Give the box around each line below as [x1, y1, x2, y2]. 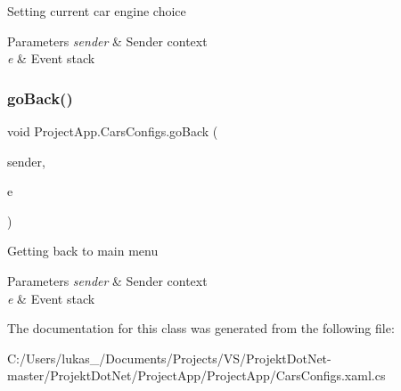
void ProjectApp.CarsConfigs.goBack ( [7, 122, 218, 140]
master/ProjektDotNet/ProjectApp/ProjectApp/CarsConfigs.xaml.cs [7, 366, 386, 385]
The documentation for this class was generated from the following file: [7, 319, 395, 338]
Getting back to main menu [7, 241, 159, 260]
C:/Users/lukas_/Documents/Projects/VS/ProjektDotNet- [7, 348, 331, 367]
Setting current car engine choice [7, 2, 186, 20]
